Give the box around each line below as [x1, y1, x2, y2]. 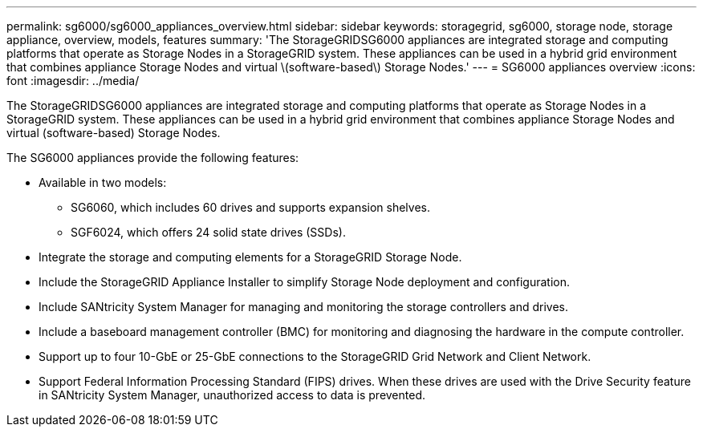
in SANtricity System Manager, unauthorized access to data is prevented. [39, 388, 426, 402]
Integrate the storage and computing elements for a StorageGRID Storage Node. [39, 250, 462, 264]
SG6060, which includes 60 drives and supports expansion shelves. [71, 200, 430, 214]
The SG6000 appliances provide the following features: [6, 151, 299, 164]
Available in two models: [39, 176, 167, 189]
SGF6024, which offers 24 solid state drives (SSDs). [71, 225, 346, 239]
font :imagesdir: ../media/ [6, 74, 140, 87]
